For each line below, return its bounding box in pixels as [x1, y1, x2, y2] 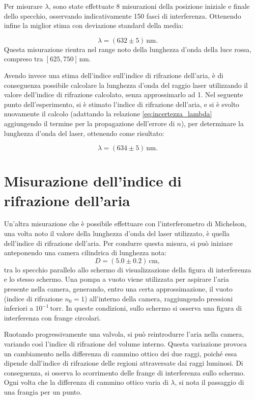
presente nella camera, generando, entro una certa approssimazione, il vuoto [4, 284, 233, 293]
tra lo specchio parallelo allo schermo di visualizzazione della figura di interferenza [4, 264, 251, 274]
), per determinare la [181, 118, 244, 128]
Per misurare [4, 1, 43, 11]
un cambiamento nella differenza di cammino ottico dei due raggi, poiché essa [4, 348, 237, 358]
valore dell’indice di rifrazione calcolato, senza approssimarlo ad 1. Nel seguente [4, 89, 243, 100]
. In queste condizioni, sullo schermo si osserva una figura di [61, 303, 242, 313]
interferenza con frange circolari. [4, 312, 101, 322]
